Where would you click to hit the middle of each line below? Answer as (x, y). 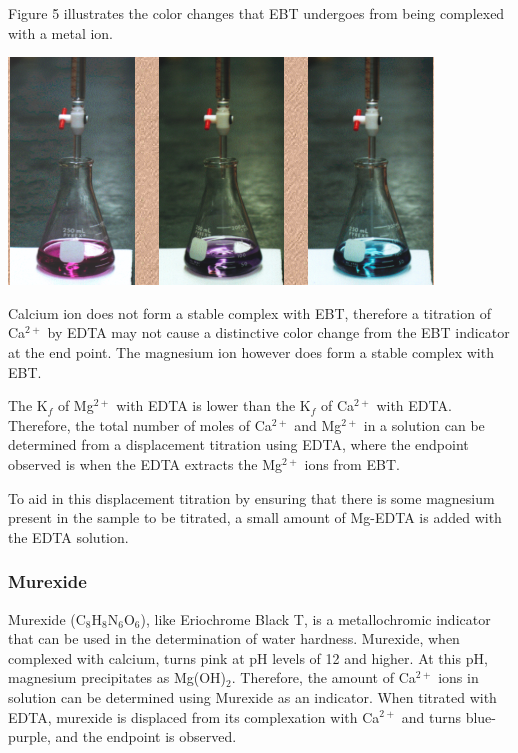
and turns (431, 716)
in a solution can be (424, 424)
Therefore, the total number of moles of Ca (140, 424)
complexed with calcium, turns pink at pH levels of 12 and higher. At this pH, (248, 657)
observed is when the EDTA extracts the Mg (145, 463)
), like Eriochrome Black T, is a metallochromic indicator (315, 618)
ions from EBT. (352, 463)
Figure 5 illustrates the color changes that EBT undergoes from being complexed (256, 13)
